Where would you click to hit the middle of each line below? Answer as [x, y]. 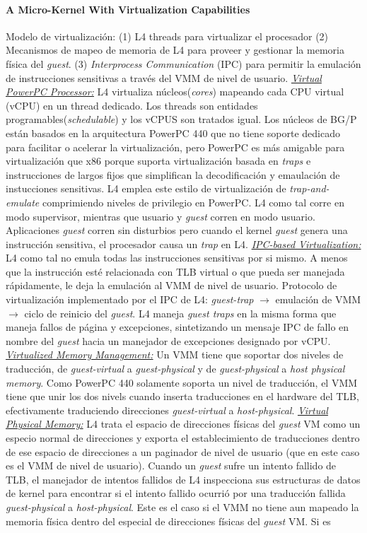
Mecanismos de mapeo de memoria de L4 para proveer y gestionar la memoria [175, 50]
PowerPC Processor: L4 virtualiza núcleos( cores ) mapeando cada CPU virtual [175, 92]
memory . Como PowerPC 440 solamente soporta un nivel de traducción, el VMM [182, 382]
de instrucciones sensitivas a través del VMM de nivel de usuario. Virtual [164, 77]
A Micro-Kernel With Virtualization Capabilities [128, 9]
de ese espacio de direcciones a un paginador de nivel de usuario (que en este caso [183, 451]
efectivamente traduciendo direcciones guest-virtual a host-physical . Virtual [167, 410]
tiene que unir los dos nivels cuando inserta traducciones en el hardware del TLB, [182, 396]
